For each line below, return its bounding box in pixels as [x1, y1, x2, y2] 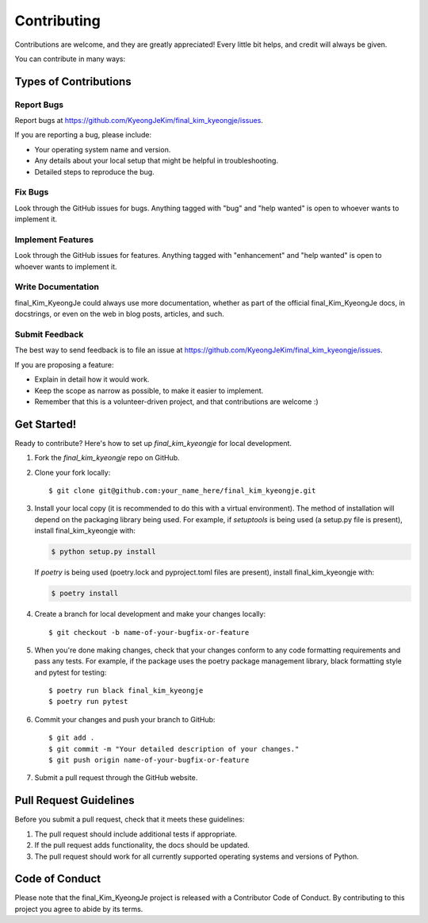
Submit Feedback [14, 329, 84, 340]
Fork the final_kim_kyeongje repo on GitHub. [34, 453, 180, 463]
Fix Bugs [14, 187, 49, 198]
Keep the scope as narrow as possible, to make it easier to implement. [34, 386, 264, 395]
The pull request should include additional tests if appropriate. [34, 829, 238, 839]
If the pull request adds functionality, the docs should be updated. [34, 840, 250, 850]
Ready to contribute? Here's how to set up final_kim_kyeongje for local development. [14, 438, 292, 448]
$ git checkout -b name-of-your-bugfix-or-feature [48, 628, 250, 636]
